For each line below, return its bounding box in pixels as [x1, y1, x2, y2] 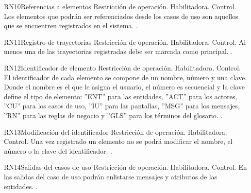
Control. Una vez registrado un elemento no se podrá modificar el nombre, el [4, 136, 233, 146]
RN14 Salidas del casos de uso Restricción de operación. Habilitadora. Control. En [4, 162, 247, 172]
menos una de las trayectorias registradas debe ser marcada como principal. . [4, 46, 233, 56]
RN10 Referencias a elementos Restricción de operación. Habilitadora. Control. [4, 1, 236, 11]
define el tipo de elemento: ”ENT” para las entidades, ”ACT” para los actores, [4, 91, 237, 101]
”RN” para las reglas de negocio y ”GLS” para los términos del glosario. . [4, 110, 223, 120]
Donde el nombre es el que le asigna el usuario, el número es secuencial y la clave [4, 82, 245, 92]
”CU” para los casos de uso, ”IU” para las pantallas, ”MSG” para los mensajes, [4, 101, 240, 111]
